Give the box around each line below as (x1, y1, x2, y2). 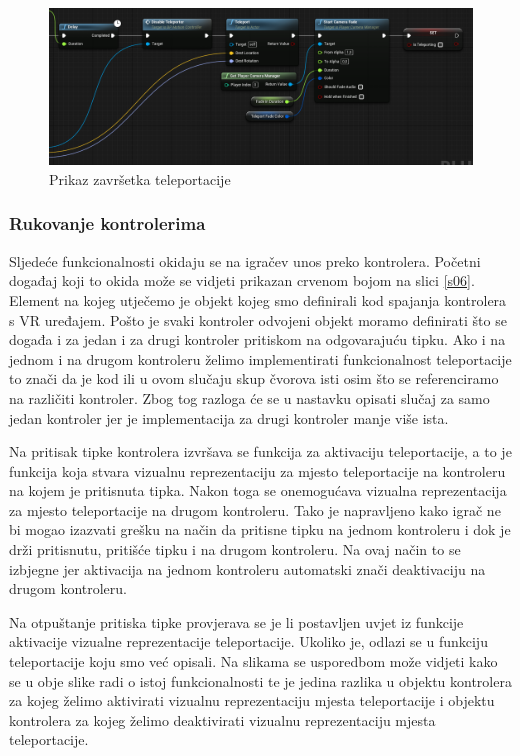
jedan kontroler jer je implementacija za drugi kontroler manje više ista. (9, 407, 449, 428)
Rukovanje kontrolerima (9, 211, 206, 236)
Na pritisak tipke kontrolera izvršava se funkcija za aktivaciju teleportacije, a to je (9, 441, 512, 462)
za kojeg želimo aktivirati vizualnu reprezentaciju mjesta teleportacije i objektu (9, 690, 495, 711)
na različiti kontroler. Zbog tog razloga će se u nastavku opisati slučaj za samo (9, 387, 490, 408)
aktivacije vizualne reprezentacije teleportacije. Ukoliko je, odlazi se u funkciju (9, 631, 488, 652)
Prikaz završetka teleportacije (49, 168, 231, 189)
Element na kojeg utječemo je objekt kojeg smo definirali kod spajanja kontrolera (9, 289, 507, 310)
